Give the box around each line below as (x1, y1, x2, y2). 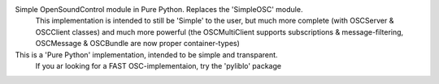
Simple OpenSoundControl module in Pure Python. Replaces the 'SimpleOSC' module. (15, 5, 303, 14)
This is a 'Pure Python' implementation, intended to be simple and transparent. (15, 49, 278, 60)
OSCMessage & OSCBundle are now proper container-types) (35, 39, 240, 48)
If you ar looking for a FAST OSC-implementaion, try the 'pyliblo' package (35, 61, 282, 70)
